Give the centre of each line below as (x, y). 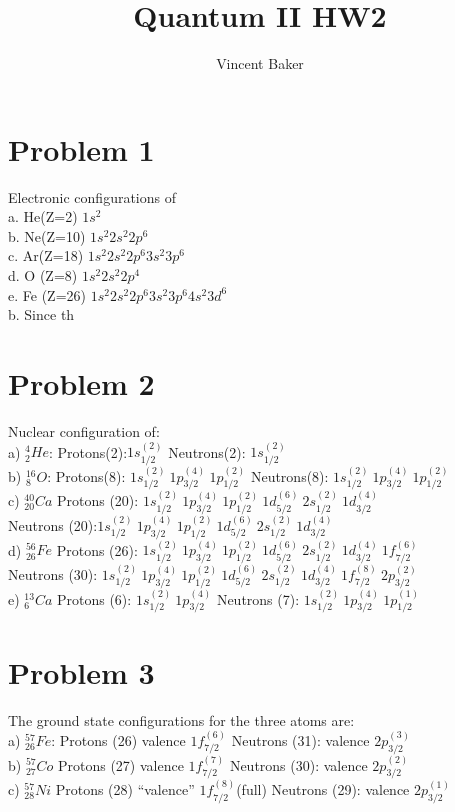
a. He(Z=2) (43, 216)
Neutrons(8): (289, 475)
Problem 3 (81, 671)
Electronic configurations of (92, 196)
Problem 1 (81, 148)
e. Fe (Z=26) (47, 294)
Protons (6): (94, 598)
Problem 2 (81, 383)
